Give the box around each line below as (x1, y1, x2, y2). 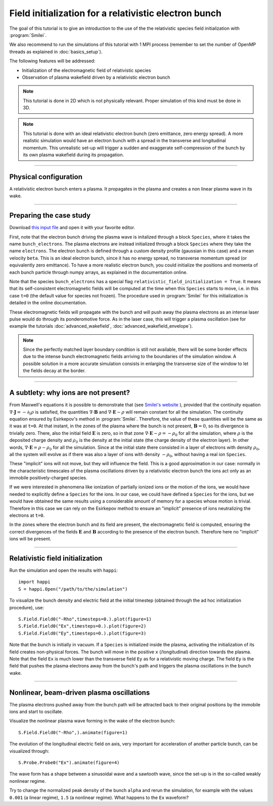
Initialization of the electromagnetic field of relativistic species (22, 67, 151, 73)
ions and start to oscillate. (9, 708, 63, 715)
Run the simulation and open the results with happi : (9, 567, 118, 573)
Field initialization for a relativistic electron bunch (9, 8, 222, 19)
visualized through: (9, 748, 50, 754)
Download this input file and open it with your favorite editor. (9, 225, 135, 231)
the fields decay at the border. (23, 368, 86, 374)
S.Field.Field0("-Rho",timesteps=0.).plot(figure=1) (18, 616, 152, 622)
